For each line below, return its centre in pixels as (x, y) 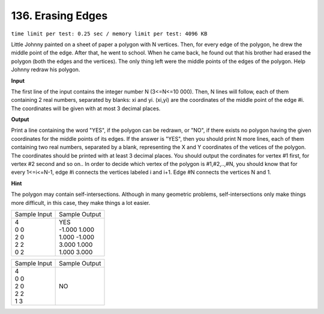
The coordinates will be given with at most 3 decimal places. (86, 108)
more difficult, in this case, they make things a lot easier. (81, 203)
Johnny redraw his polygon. (46, 70)
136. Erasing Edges (59, 16)
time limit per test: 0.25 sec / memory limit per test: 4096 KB (109, 34)
